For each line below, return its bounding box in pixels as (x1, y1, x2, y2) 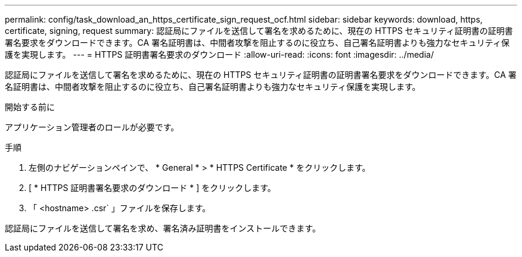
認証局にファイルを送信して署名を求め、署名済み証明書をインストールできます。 (5, 223, 321, 233)
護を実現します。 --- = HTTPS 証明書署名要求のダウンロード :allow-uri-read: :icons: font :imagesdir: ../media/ (5, 49, 434, 59)
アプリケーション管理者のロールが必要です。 (5, 122, 179, 132)
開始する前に (5, 102, 55, 112)
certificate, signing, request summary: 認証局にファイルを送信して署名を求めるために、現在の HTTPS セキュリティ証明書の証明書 (5, 26, 513, 36)
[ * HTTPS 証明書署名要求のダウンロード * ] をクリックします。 (29, 183, 276, 193)
